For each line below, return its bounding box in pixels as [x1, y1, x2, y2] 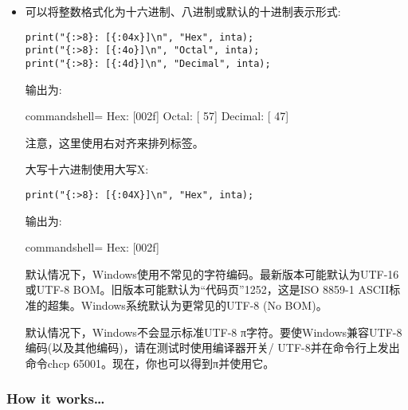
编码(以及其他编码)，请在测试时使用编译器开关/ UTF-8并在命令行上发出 [25, 339, 400, 356]
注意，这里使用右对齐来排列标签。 [25, 134, 204, 150]
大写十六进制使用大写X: [25, 161, 149, 178]
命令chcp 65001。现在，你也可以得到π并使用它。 [25, 354, 275, 371]
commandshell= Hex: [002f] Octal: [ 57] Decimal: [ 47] [25, 107, 289, 124]
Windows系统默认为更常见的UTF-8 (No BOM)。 [80, 296, 328, 313]
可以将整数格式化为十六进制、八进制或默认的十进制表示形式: [25, 3, 341, 19]
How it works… [6, 389, 105, 408]
